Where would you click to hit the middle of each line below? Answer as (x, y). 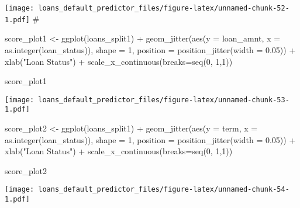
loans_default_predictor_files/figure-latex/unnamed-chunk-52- (164, 8)
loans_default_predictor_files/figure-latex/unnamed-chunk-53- (164, 100)
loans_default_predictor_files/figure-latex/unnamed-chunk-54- (164, 190)
